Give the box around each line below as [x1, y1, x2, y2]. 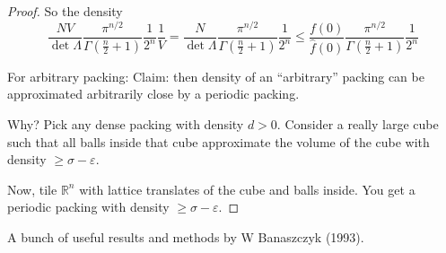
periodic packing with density [7, 197, 170, 216]
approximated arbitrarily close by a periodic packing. [7, 84, 300, 103]
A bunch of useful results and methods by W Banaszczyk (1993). [7, 227, 364, 246]
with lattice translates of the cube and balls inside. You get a [79, 179, 415, 198]
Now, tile [7, 179, 57, 198]
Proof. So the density [7, 2, 123, 20]
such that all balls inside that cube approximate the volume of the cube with [7, 132, 430, 151]
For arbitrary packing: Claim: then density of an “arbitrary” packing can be [7, 66, 424, 85]
